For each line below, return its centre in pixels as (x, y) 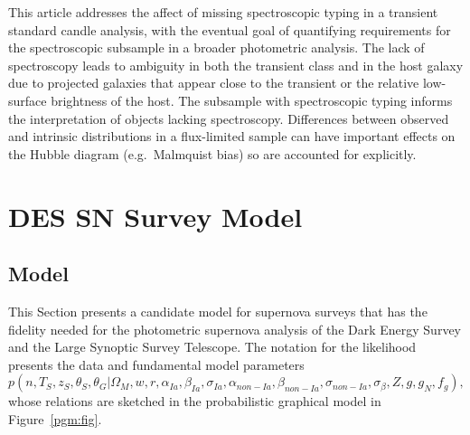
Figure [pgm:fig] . (55, 418)
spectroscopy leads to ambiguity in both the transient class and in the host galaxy (236, 65)
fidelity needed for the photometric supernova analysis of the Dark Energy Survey (235, 329)
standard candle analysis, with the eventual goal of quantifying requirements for (230, 29)
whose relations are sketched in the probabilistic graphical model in (195, 401)
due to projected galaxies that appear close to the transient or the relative (214, 83)
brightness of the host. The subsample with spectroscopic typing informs (252, 100)
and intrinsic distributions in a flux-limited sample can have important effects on (232, 136)
